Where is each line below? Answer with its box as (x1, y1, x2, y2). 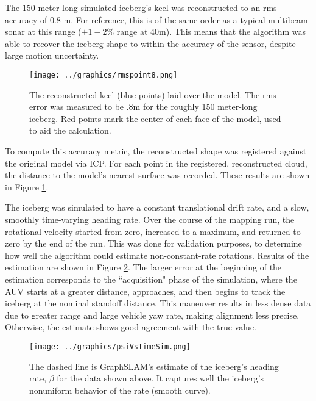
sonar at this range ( (5, 25, 82, 38)
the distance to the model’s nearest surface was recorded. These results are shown (5, 168, 310, 181)
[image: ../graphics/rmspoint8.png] (29, 70, 178, 79)
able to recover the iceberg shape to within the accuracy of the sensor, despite (5, 37, 296, 49)
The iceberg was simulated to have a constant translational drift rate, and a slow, (5, 201, 309, 214)
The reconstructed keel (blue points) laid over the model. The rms (29, 88, 276, 101)
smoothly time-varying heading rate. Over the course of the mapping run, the (5, 212, 295, 225)
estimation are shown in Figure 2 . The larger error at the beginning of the (5, 261, 282, 273)
